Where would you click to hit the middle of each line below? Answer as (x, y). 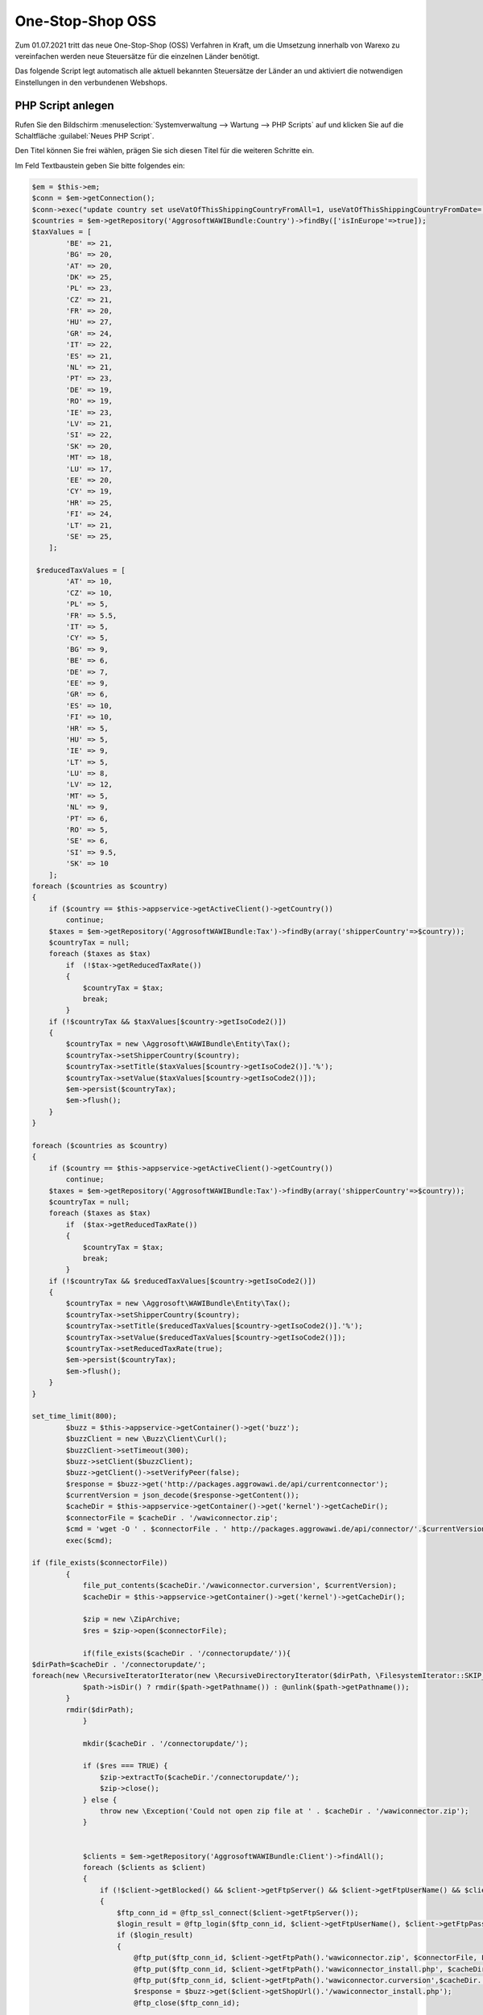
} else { (100, 1800)
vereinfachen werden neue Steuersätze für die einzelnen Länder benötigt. (137, 56)
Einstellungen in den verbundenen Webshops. (91, 82)
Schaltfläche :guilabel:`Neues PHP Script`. (85, 136)
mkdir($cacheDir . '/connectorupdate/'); (165, 1743)
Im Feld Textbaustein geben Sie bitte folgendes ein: (100, 165)
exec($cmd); (89, 1540)
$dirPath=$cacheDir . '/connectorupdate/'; (119, 1664)
